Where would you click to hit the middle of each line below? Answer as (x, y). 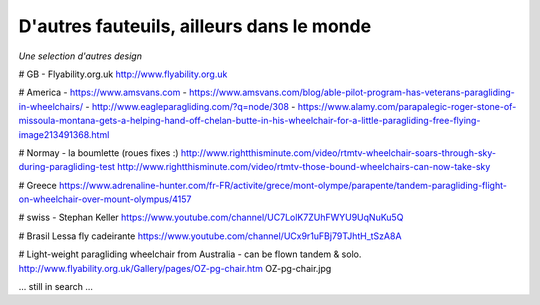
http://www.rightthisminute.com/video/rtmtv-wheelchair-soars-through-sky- (338, 152)
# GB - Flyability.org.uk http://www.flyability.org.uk (123, 74)
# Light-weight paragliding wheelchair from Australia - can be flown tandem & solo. (190, 254)
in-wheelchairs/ (51, 106)
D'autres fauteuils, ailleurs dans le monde (195, 26)
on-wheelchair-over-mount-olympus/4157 (105, 199)
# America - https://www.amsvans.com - (102, 92)
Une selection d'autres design (80, 56)
